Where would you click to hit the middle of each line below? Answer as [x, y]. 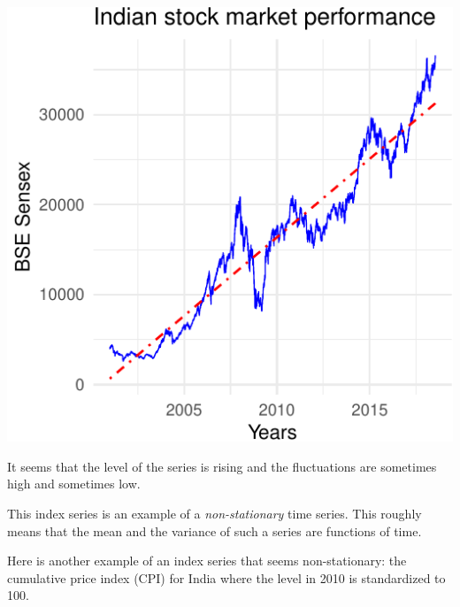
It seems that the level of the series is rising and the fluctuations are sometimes [222, 466]
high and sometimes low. [74, 484]
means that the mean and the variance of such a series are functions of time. [215, 530]
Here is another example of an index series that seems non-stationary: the [207, 561]
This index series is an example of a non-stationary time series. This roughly [215, 513]
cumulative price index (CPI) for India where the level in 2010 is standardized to [226, 577]
